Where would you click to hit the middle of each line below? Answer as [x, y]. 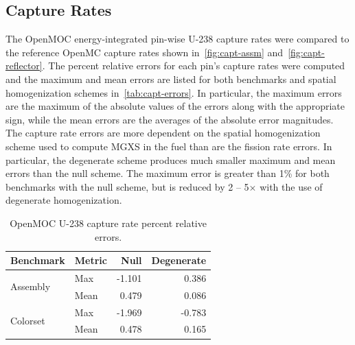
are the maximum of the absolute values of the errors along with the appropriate [175, 106]
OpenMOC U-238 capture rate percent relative [108, 223]
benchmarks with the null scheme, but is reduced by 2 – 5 [127, 186]
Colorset [28, 321]
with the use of [291, 186]
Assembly [31, 286]
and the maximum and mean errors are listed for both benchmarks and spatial [171, 79]
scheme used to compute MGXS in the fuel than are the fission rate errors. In [169, 146]
